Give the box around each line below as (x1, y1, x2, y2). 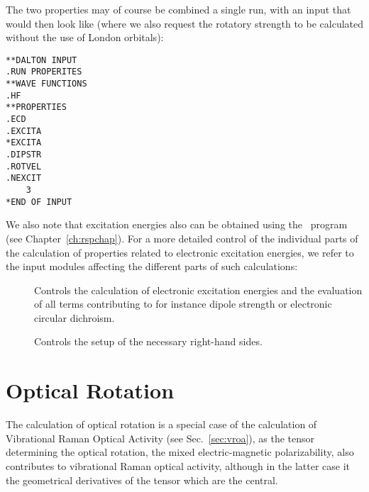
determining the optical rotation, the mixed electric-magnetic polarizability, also (6, 445, 354, 459)
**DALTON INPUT (6, 55, 77, 65)
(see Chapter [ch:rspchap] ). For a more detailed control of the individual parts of (6, 230, 358, 245)
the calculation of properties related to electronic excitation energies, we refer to (6, 245, 354, 259)
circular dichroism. (34, 310, 115, 325)
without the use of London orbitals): (6, 30, 164, 45)
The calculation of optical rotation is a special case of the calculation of (6, 417, 317, 432)
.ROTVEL (6, 161, 42, 172)
